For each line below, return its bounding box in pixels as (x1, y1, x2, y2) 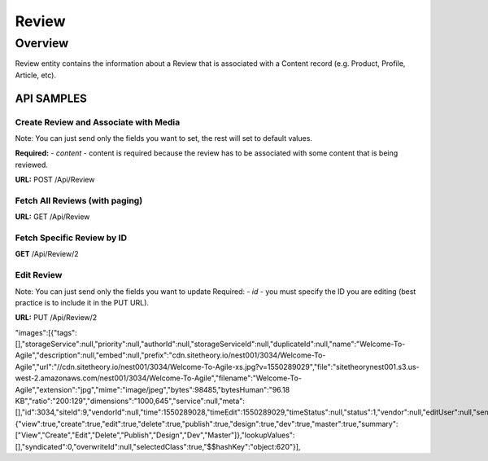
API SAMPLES (15, 91, 87, 105)
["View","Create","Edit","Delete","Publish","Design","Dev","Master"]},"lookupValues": (15, 430, 295, 440)
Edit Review (15, 270, 63, 281)
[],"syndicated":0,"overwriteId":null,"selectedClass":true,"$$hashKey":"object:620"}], (15, 441, 301, 451)
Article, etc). (15, 70, 57, 80)
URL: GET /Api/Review (15, 212, 90, 222)
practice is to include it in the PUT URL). (15, 297, 150, 307)
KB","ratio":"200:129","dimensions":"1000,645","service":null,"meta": (15, 396, 246, 406)
